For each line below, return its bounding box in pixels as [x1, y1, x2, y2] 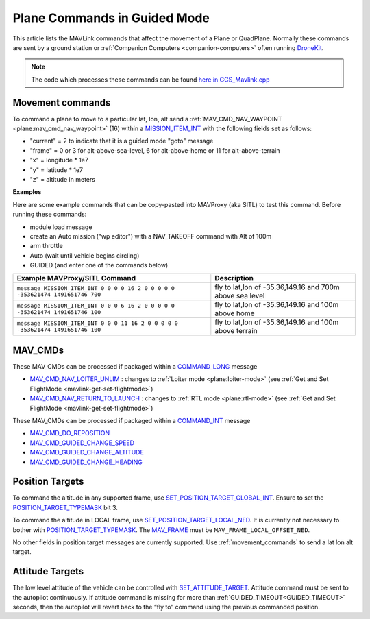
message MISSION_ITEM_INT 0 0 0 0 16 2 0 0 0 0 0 [16, 284, 175, 292]
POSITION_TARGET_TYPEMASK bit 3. [12, 503, 118, 511]
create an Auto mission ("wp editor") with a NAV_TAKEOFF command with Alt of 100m [29, 232, 272, 240]
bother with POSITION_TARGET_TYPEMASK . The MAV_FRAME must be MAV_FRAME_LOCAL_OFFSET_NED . [12, 525, 310, 534]
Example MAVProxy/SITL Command [16, 274, 136, 283]
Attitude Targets [12, 566, 84, 577]
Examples [12, 188, 42, 196]
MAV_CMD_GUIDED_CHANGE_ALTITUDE [29, 448, 144, 457]
